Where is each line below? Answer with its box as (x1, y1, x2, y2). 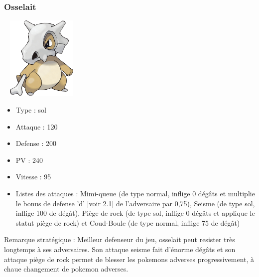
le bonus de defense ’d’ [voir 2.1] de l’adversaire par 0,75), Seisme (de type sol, (15, 198, 255, 208)
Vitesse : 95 (15, 171, 51, 182)
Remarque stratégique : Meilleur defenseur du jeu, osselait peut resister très (4, 234, 235, 245)
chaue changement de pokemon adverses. (4, 264, 129, 274)
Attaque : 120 (15, 121, 58, 132)
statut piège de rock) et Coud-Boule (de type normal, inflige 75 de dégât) (15, 217, 240, 228)
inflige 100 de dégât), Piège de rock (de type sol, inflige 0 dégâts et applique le (15, 208, 255, 218)
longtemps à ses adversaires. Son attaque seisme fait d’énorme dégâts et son (4, 244, 236, 254)
